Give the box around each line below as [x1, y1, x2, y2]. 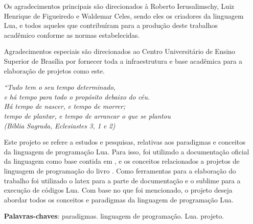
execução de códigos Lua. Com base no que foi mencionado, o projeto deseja [4, 185, 232, 195]
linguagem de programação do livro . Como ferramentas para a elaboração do [4, 165, 236, 175]
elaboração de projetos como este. [4, 65, 105, 75]
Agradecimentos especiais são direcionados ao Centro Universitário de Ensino [4, 46, 235, 56]
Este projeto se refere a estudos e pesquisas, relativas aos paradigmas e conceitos [4, 137, 246, 147]
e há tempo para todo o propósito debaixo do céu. [4, 91, 150, 101]
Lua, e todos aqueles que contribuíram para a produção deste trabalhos [4, 20, 218, 30]
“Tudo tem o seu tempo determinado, [4, 82, 116, 92]
